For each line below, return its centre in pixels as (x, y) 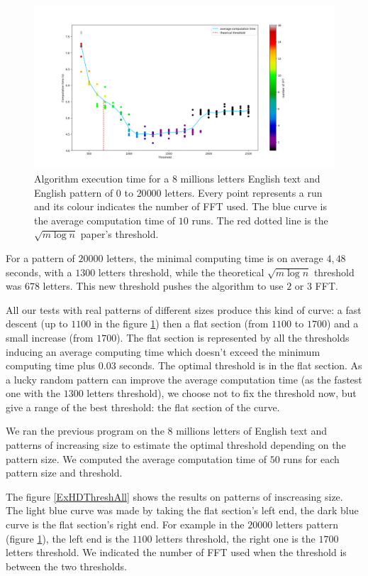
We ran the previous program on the (85, 431)
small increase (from (50, 337)
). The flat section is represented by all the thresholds (233, 337)
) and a (342, 324)
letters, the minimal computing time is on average (215, 257)
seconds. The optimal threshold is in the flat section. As (241, 365)
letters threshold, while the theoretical (181, 272)
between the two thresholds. (66, 566)
